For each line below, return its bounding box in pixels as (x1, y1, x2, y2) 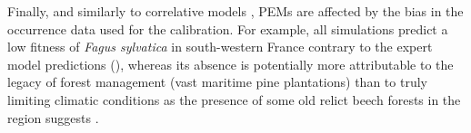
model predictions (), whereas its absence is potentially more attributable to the (7, 54, 454, 73)
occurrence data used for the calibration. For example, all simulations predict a (7, 19, 448, 38)
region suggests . (7, 108, 99, 127)
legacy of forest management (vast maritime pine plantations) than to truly (7, 72, 427, 91)
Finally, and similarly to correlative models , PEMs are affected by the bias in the (7, 2, 464, 20)
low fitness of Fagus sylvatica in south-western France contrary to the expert (7, 37, 433, 56)
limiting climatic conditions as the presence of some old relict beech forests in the (7, 90, 461, 109)
